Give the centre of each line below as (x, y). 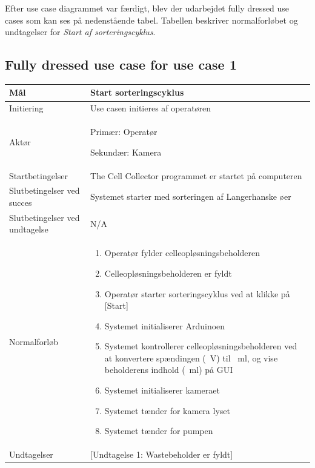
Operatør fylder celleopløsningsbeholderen (182, 253)
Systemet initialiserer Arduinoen (165, 325)
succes (21, 203)
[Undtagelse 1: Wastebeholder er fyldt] (162, 454)
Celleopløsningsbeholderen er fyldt (168, 273)
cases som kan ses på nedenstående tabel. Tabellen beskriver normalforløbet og (151, 20)
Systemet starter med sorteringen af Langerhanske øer (191, 196)
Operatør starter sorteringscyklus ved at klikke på (197, 293)
